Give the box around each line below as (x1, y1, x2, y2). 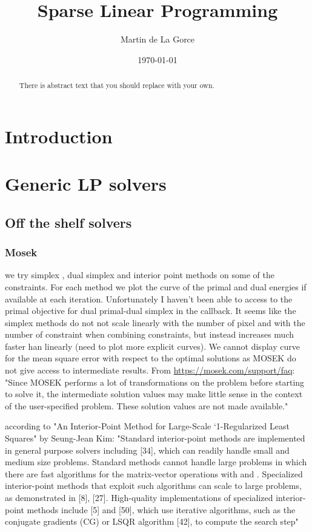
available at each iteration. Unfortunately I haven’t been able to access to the (5, 292, 293, 305)
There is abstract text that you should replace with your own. (19, 80, 214, 90)
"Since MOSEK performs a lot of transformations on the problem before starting (5, 375, 305, 388)
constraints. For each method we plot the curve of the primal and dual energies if (5, 280, 307, 293)
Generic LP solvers (5, 171, 167, 196)
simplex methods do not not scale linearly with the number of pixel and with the (5, 316, 305, 329)
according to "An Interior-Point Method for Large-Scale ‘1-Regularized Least (5, 420, 290, 432)
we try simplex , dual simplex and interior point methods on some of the (5, 268, 274, 281)
